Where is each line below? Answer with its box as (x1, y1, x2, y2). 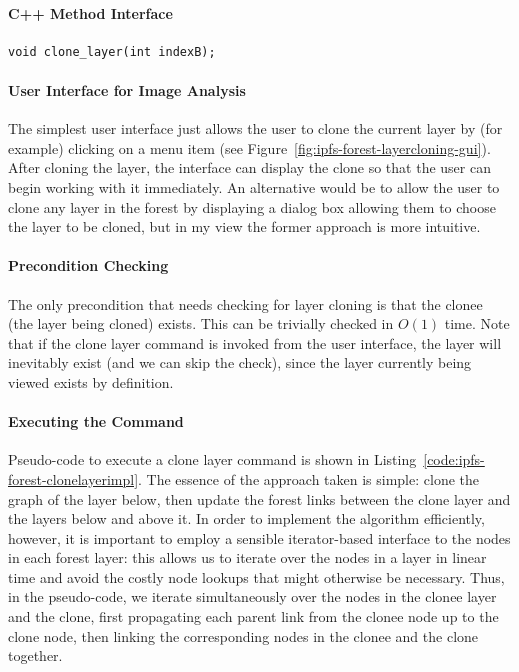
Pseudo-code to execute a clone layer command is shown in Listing (8, 449, 417, 470)
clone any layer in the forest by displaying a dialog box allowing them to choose (8, 196, 496, 217)
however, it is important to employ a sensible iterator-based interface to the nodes (8, 527, 511, 548)
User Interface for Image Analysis (8, 79, 246, 100)
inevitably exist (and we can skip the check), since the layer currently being (8, 352, 472, 373)
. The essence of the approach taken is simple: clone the (138, 468, 480, 489)
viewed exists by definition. (8, 371, 174, 392)
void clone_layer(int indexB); (8, 44, 216, 59)
